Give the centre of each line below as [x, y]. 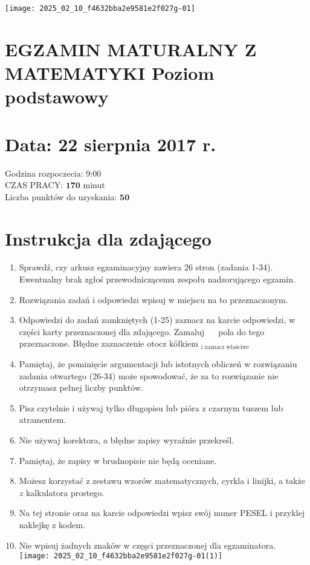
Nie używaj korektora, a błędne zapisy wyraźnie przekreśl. [127, 439]
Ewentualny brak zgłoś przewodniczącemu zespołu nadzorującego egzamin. [157, 279]
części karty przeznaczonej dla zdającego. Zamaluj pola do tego [142, 331]
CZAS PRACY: [34, 185]
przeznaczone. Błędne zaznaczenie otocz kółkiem [108, 343]
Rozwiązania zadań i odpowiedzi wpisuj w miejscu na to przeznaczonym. [153, 299]
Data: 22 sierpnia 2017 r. [111, 144]
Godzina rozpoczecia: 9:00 [53, 173]
